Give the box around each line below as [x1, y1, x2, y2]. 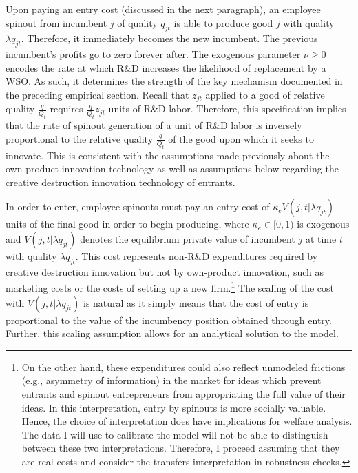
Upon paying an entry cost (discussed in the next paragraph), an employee [6, 2, 321, 16]
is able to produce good [173, 15, 273, 30]
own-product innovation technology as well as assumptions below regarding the [6, 161, 339, 176]
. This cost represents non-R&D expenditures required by [75, 248, 318, 263]
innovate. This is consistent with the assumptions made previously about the [6, 148, 330, 162]
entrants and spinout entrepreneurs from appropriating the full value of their [21, 386, 346, 401]
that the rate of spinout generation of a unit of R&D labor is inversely [6, 118, 302, 132]
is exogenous [297, 217, 350, 231]
